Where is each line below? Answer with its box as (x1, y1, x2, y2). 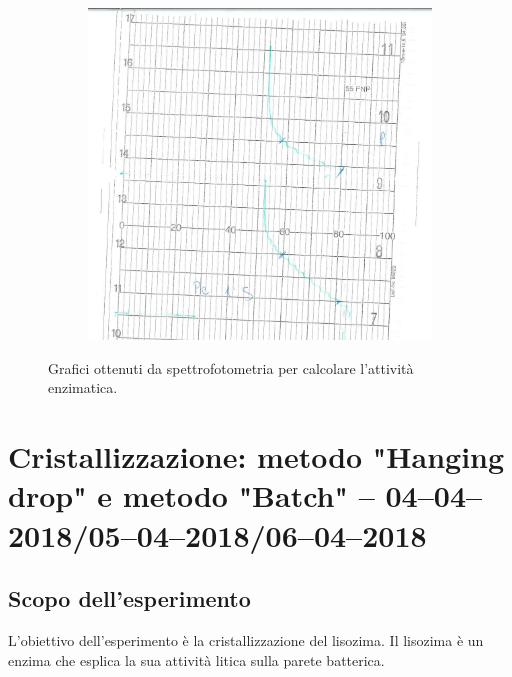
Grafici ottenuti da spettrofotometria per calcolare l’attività (48, 357, 414, 378)
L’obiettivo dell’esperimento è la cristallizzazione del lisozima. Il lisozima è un (8, 629, 484, 650)
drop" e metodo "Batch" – (8, 475, 375, 516)
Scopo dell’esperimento (8, 583, 251, 614)
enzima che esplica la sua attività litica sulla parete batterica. (8, 649, 385, 670)
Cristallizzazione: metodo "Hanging (8, 436, 505, 477)
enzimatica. (48, 377, 118, 398)
